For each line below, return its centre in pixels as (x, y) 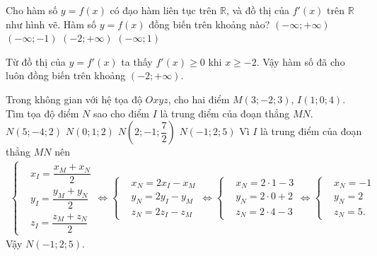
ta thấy (137, 61)
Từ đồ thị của (36, 61)
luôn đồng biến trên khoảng (66, 75)
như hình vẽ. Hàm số (51, 24)
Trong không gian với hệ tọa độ (74, 99)
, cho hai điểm (199, 99)
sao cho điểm (122, 113)
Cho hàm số (32, 10)
